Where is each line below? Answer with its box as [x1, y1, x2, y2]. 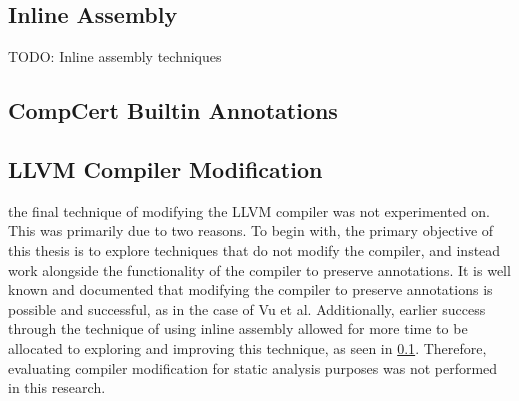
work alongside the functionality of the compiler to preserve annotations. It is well [8, 259, 511, 280]
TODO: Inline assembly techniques [8, 46, 222, 67]
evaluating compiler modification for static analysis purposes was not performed [8, 357, 498, 378]
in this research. [8, 377, 106, 398]
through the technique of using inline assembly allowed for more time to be [8, 318, 468, 339]
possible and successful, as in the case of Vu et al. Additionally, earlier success [8, 298, 486, 319]
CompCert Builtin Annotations [8, 95, 338, 126]
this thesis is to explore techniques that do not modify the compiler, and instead [8, 239, 501, 260]
